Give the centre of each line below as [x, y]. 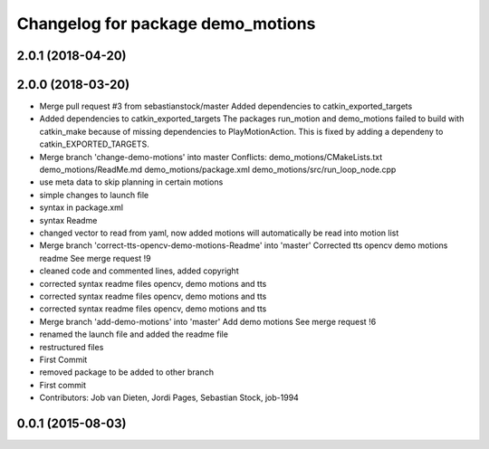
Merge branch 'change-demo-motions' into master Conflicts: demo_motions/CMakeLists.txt [211, 157]
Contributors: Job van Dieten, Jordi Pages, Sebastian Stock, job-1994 [169, 397]
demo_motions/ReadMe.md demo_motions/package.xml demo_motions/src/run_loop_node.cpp [218, 170]
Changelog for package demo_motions [166, 24]
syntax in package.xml [81, 207]
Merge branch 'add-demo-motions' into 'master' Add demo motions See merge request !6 [208, 321]
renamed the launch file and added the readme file [134, 334]
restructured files [72, 347]
